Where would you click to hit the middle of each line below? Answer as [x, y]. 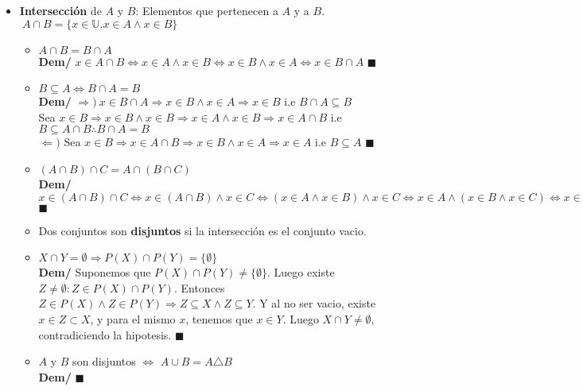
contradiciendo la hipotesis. [105, 334]
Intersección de [60, 10]
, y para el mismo [133, 318]
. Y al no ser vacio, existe [314, 303]
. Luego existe [301, 272]
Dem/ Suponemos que [95, 272]
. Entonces [199, 287]
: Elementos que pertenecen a [207, 10]
